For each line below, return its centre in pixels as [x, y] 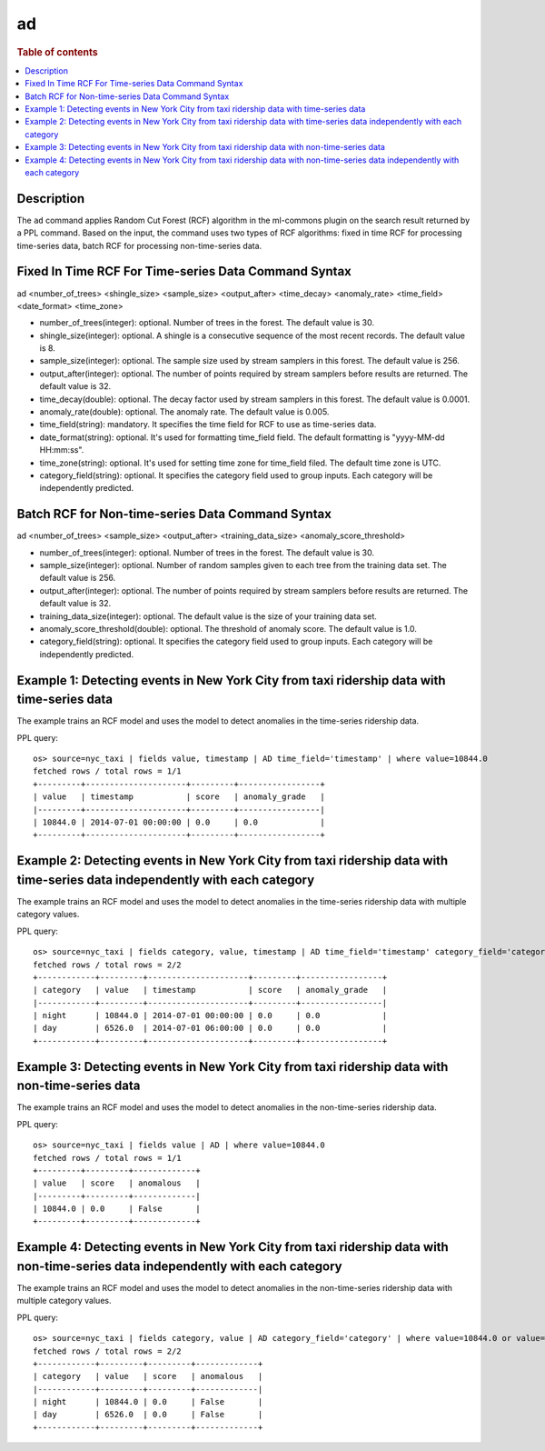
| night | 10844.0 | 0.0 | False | [148, 1402]
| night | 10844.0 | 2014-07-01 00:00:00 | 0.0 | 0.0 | [210, 1016]
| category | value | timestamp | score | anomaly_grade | [210, 990]
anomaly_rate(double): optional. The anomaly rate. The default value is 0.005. [184, 412]
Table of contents [58, 52]
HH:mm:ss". [62, 450]
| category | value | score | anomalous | [148, 1376]
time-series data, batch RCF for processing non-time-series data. [139, 245]
